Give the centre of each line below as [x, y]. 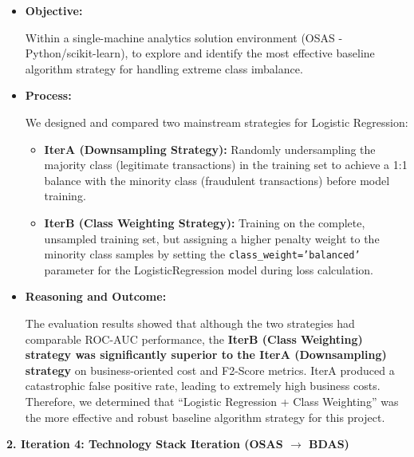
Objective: [54, 10]
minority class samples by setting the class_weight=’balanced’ [202, 254]
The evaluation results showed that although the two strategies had [190, 323]
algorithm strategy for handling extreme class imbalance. [164, 68]
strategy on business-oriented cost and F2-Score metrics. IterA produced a [210, 370]
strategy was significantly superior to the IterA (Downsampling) [206, 355]
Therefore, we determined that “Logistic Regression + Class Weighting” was [212, 401]
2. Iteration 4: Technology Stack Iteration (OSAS [145, 444]
